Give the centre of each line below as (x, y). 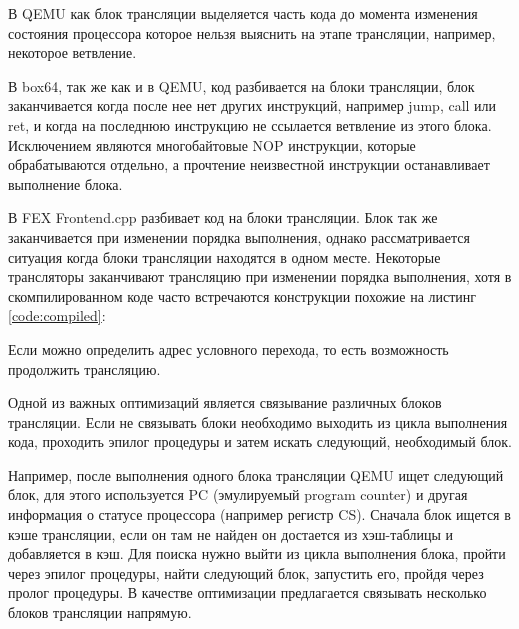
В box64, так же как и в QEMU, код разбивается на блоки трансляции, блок (241, 85)
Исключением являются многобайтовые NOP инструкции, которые (212, 144)
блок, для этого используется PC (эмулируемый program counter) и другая (238, 494)
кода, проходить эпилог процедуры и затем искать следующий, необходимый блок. (260, 441)
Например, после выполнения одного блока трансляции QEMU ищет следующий (256, 474)
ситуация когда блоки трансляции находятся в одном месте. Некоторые (224, 256)
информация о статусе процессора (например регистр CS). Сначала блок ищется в (259, 514)
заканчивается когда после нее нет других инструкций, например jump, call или (252, 105)
